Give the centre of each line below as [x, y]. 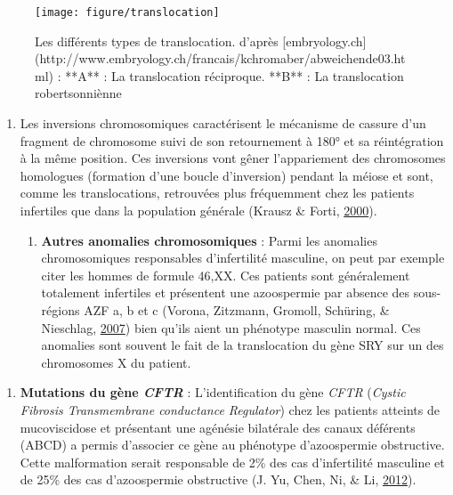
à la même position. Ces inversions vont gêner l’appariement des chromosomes [233, 158]
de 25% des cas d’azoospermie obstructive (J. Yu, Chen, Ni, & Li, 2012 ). [218, 479]
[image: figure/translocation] [127, 12]
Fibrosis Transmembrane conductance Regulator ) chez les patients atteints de [230, 409]
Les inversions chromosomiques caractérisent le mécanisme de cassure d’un [223, 123]
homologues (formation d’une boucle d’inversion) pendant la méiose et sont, [226, 175]
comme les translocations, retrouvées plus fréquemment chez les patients [217, 193]
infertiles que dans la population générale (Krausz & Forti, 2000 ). [198, 210]
